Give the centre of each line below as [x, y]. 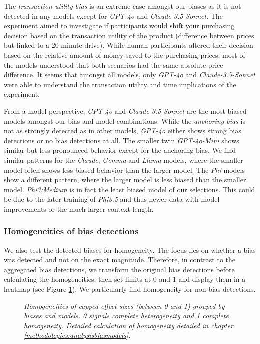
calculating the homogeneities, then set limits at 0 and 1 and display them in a [125, 279]
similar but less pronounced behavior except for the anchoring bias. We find [120, 150]
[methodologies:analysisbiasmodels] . [77, 335]
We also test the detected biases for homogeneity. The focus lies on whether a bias [130, 250]
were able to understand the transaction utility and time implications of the [120, 84]
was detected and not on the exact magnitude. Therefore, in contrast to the [120, 260]
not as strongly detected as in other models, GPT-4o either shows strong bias [123, 131]
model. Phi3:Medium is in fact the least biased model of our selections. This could [130, 189]
